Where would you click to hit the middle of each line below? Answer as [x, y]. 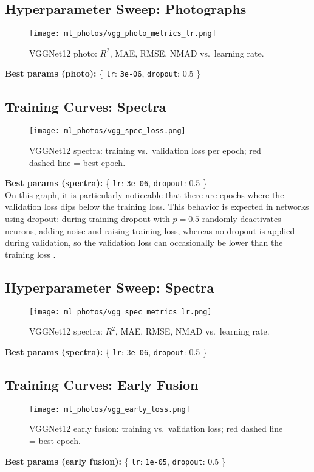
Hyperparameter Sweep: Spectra [110, 287]
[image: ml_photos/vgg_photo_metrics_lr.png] [123, 34]
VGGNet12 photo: [63, 53]
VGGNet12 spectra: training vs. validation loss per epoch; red [145, 150]
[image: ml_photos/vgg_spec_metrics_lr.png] [121, 312]
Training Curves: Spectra [86, 106]
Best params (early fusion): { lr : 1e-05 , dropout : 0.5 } [115, 461]
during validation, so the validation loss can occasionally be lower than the [144, 242]
